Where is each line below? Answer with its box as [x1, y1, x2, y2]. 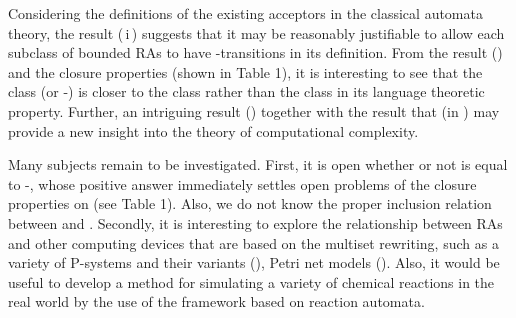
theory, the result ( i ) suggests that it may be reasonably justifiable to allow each [8, 22, 505, 43]
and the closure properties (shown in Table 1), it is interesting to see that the [8, 61, 483, 82]
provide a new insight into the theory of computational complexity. [8, 120, 419, 141]
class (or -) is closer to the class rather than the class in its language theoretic [8, 81, 485, 102]
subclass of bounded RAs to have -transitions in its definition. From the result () [8, 42, 503, 63]
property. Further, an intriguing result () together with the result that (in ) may [8, 100, 500, 121]
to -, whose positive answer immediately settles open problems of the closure [8, 173, 477, 194]
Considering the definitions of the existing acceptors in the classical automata [8, 3, 483, 23]
